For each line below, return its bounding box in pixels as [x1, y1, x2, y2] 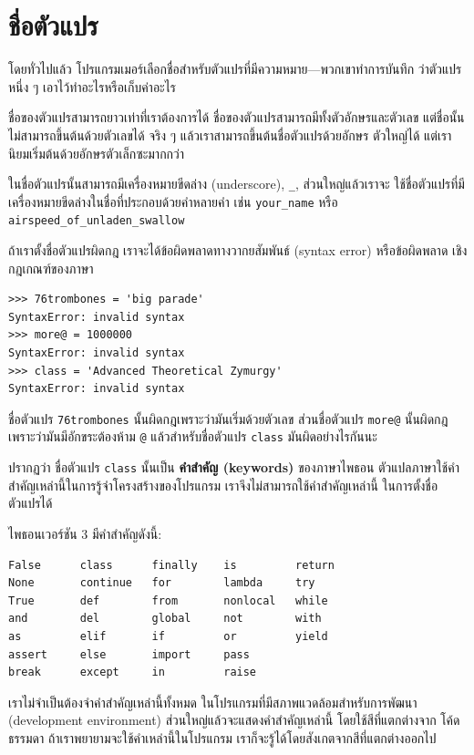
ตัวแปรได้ [8, 493, 53, 512]
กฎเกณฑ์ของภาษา [8, 258, 94, 277]
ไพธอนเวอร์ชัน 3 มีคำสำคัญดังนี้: [8, 523, 162, 543]
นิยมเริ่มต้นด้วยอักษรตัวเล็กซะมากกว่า [8, 143, 185, 162]
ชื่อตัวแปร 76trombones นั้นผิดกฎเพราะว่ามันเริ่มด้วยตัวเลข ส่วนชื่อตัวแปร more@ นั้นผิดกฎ [8, 409, 448, 428]
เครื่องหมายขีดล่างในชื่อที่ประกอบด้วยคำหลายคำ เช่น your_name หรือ [8, 191, 338, 211]
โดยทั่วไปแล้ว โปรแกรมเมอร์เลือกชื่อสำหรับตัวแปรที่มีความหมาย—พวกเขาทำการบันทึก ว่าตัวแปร [8, 59, 462, 78]
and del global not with [8, 612, 322, 626]
